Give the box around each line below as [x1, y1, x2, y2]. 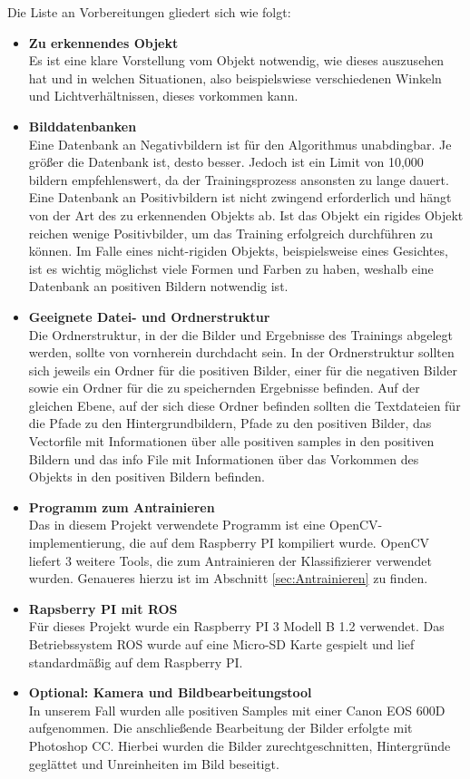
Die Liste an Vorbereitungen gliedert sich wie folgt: [7, 3, 291, 21]
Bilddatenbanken [28, 116, 137, 135]
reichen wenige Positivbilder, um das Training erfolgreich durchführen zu [28, 223, 433, 242]
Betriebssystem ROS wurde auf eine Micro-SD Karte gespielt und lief [28, 635, 415, 653]
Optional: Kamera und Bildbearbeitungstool [28, 683, 312, 702]
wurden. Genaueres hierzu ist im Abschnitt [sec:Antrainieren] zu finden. [28, 569, 428, 588]
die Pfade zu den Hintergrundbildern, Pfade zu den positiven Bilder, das [28, 414, 432, 433]
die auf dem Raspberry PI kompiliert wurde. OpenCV [129, 533, 430, 552]
